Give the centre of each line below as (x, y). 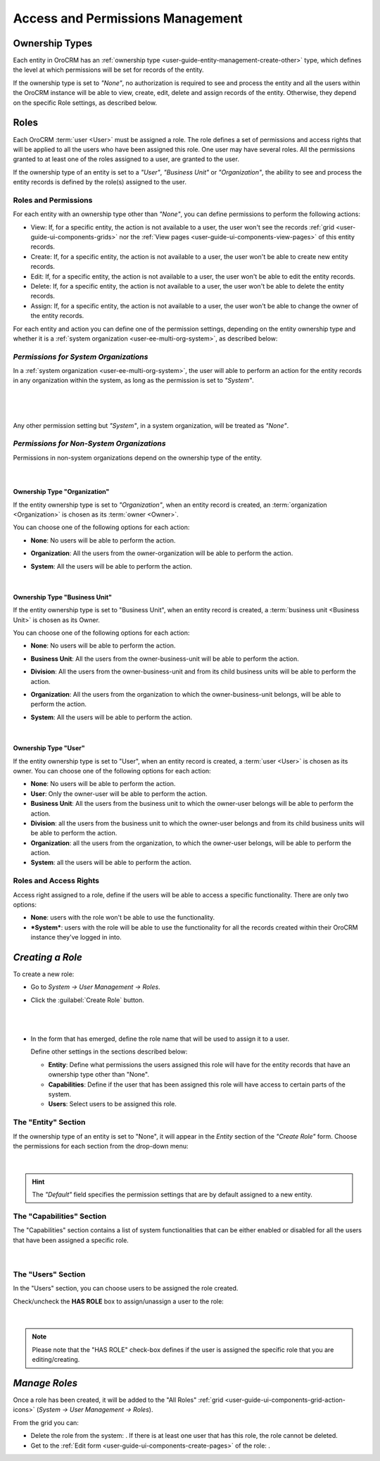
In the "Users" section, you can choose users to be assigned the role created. (126, 1289)
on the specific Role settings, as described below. (85, 103)
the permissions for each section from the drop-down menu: (101, 1146)
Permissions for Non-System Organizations (89, 443)
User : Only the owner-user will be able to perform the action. (119, 793)
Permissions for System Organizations (81, 357)
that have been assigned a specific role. (71, 1240)
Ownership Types (53, 43)
